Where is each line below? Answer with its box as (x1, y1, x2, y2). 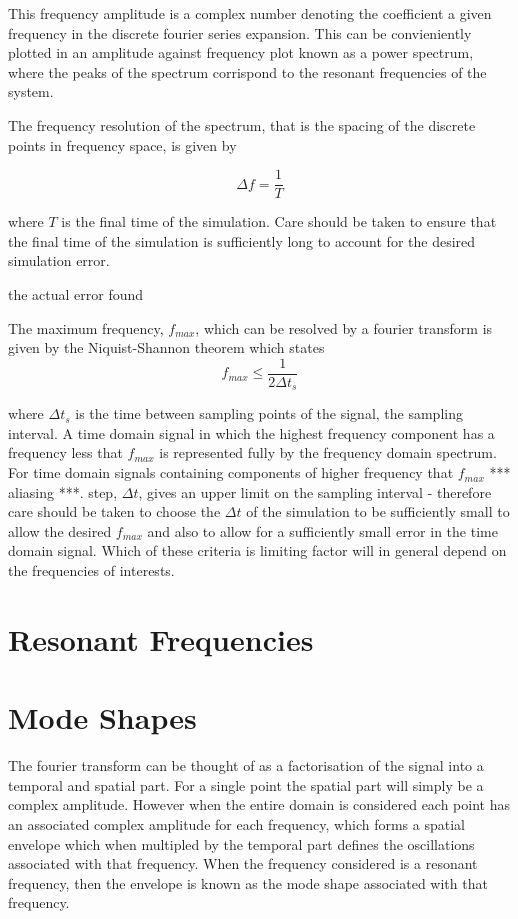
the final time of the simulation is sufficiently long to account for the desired (8, 230, 476, 251)
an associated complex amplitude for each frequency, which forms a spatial (8, 813, 465, 834)
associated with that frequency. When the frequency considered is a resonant (8, 853, 478, 874)
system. (8, 81, 54, 102)
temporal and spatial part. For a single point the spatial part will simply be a (8, 774, 484, 795)
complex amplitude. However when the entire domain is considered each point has (8, 794, 510, 815)
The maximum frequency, (8, 317, 164, 338)
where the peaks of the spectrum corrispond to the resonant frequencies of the (8, 61, 487, 82)
